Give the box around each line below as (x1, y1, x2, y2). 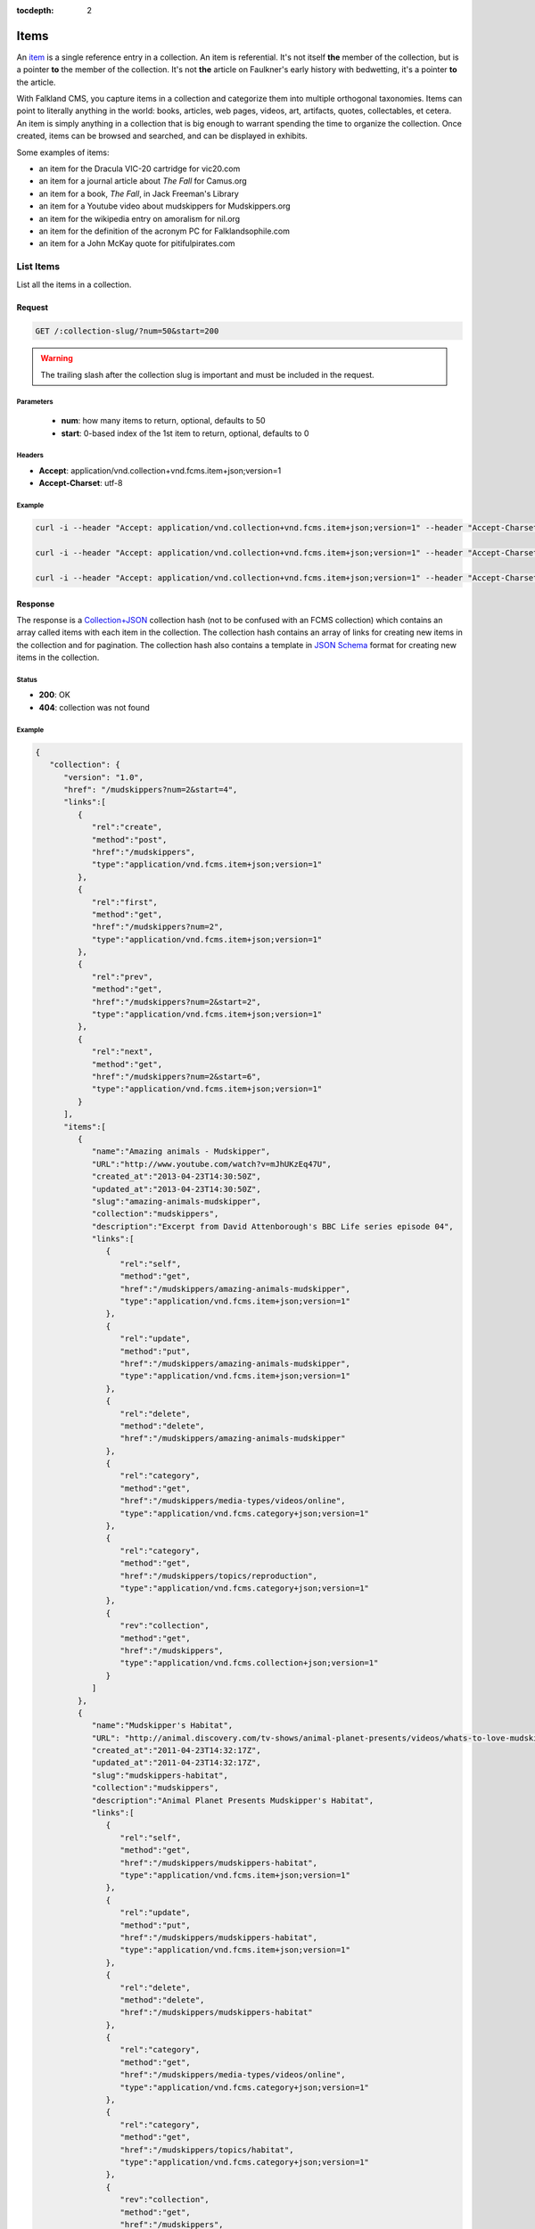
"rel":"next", (91, 1047, 153, 1057)
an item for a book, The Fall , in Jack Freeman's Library (38, 188, 240, 199)
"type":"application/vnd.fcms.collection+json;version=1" (119, 1658, 379, 1668)
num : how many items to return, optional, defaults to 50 (61, 415, 267, 426)
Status (16, 675, 37, 684)
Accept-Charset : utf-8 (38, 478, 123, 489)
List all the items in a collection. (16, 279, 132, 290)
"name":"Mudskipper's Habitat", (91, 1721, 234, 1731)
